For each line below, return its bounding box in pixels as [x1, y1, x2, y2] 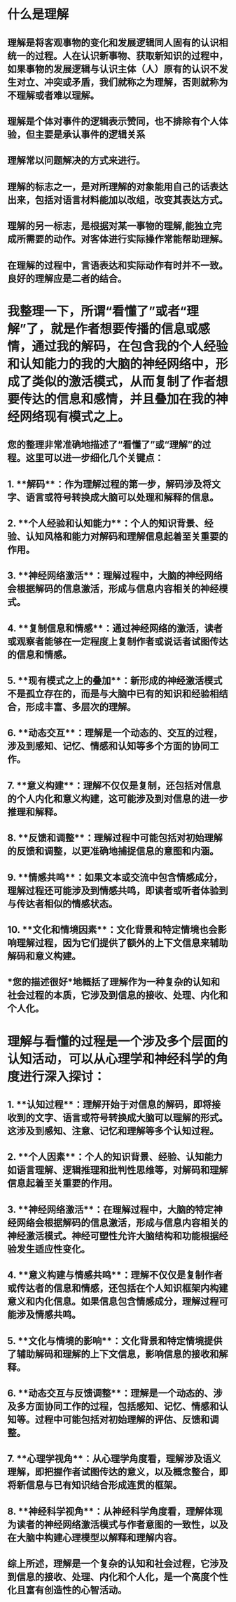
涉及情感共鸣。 [16, 1309, 81, 1321]
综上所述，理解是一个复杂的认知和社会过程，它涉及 [7, 1558, 228, 1570]
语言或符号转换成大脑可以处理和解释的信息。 [25, 491, 219, 503]
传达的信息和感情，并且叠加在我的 [20, 391, 216, 407]
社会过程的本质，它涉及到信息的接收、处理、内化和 [7, 989, 228, 1002]
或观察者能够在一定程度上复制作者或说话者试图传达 [7, 635, 228, 647]
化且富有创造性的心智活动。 [7, 1584, 127, 1596]
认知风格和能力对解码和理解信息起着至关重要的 [25, 530, 228, 542]
